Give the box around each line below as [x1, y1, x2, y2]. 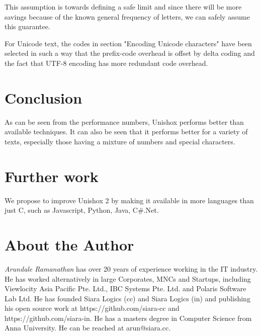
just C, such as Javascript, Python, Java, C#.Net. [5, 205, 159, 215]
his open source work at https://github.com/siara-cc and [5, 303, 180, 313]
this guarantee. [5, 21, 50, 32]
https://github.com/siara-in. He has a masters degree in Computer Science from [5, 312, 252, 323]
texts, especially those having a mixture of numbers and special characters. [5, 136, 235, 146]
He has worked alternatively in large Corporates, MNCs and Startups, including [5, 273, 251, 284]
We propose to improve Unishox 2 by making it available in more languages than [5, 195, 254, 205]
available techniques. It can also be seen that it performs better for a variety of [5, 126, 248, 137]
